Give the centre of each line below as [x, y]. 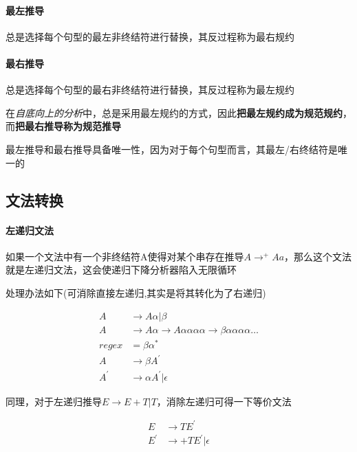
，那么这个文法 [318, 256]
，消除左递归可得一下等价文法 [224, 401]
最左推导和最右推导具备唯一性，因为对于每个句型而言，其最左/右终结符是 [172, 149]
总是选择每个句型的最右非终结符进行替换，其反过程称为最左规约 [150, 90]
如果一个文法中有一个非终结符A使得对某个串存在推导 [125, 256]
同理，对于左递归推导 [54, 401]
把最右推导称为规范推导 [68, 126]
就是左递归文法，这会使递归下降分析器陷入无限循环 [121, 270]
